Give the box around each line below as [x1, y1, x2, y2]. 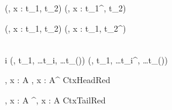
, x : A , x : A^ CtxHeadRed [5, 74, 111, 86]
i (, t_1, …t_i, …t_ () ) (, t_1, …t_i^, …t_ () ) [5, 53, 168, 66]
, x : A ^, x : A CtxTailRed [5, 93, 106, 106]
